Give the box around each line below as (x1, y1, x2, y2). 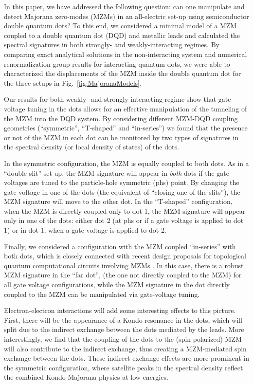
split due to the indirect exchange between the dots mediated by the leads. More (4, 324, 244, 334)
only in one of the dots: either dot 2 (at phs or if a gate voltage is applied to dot (4, 215, 244, 225)
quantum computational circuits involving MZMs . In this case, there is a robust (4, 260, 244, 270)
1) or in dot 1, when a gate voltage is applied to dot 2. (4, 225, 166, 235)
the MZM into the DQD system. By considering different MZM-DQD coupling (4, 113, 238, 123)
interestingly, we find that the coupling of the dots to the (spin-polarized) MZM (4, 334, 242, 344)
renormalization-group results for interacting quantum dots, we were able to (4, 58, 230, 69)
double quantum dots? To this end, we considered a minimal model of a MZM (4, 20, 237, 31)
